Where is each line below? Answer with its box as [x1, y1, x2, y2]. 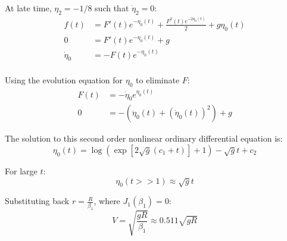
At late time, [5, 2, 52, 14]
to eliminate [136, 74, 180, 86]
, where [93, 195, 120, 207]
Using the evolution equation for [5, 74, 123, 86]
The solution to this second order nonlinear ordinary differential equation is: [5, 132, 283, 145]
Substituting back [5, 195, 70, 207]
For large [5, 165, 38, 177]
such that [95, 2, 129, 14]
